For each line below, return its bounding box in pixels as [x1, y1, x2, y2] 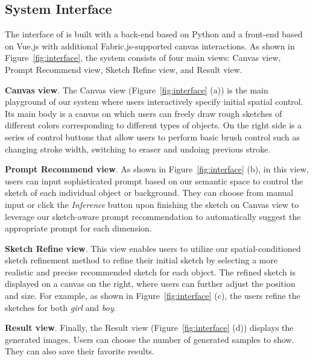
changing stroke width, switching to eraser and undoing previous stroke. [5, 142, 271, 155]
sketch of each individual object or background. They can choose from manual [5, 186, 294, 199]
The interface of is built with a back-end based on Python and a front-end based [5, 28, 303, 40]
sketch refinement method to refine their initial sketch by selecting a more [5, 254, 278, 266]
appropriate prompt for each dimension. [5, 222, 152, 234]
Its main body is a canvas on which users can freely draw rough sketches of [5, 107, 282, 119]
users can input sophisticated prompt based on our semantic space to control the [5, 174, 303, 187]
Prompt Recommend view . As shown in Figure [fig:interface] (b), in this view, [5, 163, 309, 175]
